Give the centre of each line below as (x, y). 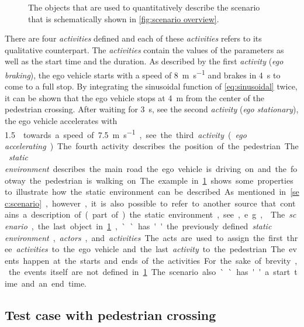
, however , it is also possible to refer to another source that (161, 203)
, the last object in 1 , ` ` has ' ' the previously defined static (151, 226)
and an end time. (54, 283)
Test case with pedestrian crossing (110, 314)
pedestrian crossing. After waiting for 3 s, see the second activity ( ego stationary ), (152, 109)
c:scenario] (23, 203)
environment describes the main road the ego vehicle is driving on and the (146, 169)
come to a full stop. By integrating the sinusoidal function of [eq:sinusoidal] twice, (151, 86)
